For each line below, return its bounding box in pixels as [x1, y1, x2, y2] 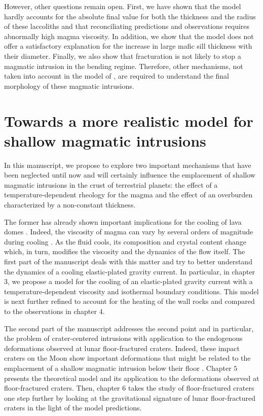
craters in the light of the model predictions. [4, 402, 142, 413]
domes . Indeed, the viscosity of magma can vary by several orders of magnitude [4, 226, 253, 237]
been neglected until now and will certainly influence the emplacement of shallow [4, 169, 255, 180]
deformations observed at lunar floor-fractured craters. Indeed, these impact [4, 342, 240, 353]
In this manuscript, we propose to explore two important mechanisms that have [4, 159, 251, 170]
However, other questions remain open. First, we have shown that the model [4, 1, 241, 11]
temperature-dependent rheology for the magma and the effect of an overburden [4, 189, 253, 200]
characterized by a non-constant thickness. [4, 199, 136, 210]
